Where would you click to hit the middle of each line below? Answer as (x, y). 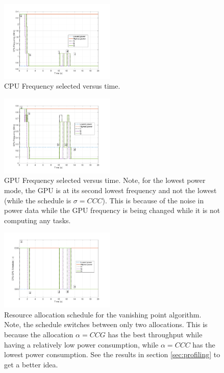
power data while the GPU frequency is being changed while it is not (112, 210)
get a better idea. (31, 364)
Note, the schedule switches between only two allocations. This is (106, 324)
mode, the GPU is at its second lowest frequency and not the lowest (110, 190)
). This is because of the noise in (153, 200)
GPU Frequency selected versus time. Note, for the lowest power (105, 180)
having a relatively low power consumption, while (81, 344)
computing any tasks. (38, 220)
